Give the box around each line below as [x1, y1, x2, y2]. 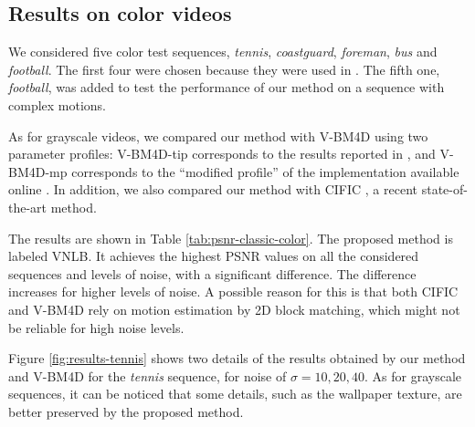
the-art [8, 197, 47, 216]
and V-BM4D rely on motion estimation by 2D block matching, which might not [8, 299, 460, 318]
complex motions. [8, 95, 107, 114]
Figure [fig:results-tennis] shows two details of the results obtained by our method [8, 349, 466, 368]
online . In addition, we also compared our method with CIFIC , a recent [8, 180, 418, 199]
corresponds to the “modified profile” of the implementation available [71, 161, 459, 181]
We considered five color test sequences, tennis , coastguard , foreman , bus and [8, 42, 438, 61]
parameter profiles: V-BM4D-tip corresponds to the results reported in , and [8, 144, 436, 163]
